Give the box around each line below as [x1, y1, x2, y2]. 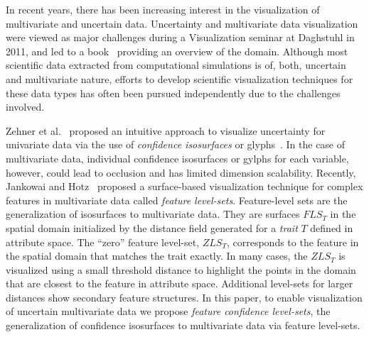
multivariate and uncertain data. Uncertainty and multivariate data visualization [6, 16, 358, 31]
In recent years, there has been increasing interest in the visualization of [6, 2, 320, 16]
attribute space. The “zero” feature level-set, [6, 234, 200, 249]
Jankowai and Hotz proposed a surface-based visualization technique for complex [6, 179, 363, 194]
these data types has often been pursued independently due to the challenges [6, 85, 341, 100]
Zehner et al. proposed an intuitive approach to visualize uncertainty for [6, 123, 326, 138]
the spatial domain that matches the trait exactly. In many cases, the [6, 248, 308, 263]
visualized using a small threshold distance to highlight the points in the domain [6, 262, 356, 277]
